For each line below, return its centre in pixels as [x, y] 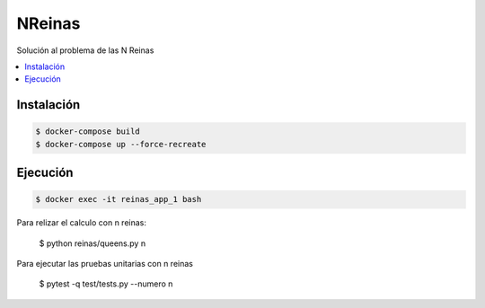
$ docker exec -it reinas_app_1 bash [119, 199]
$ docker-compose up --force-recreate [121, 144]
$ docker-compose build [88, 132]
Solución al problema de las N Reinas [85, 50]
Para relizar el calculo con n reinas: [82, 223]
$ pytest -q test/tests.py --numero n [106, 284]
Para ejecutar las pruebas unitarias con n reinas [105, 264]
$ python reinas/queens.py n [93, 243]
